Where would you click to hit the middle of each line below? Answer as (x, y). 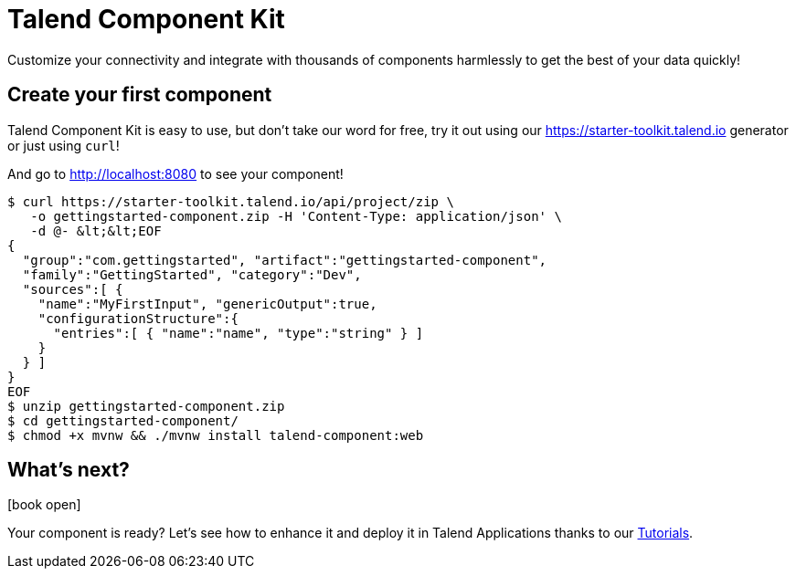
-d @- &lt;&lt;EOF (96, 230)
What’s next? (69, 470)
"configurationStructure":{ (138, 318)
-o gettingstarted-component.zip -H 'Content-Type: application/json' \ (296, 216)
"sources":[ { (73, 289)
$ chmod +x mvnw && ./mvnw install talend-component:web (216, 435)
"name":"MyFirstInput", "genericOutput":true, (207, 304)
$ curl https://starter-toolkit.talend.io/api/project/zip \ (231, 201)
